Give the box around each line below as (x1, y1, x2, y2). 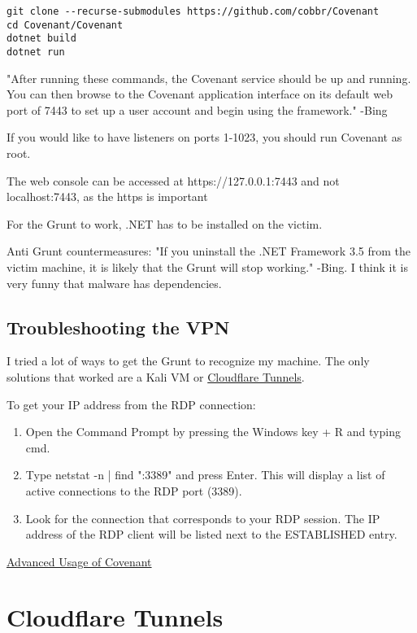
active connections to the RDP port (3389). (25, 482, 242, 499)
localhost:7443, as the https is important (7, 188, 208, 205)
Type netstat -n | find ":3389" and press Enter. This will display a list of (25, 466, 385, 483)
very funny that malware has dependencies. (7, 274, 222, 291)
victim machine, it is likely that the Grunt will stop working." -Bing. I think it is (7, 258, 408, 275)
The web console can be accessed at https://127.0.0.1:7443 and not (7, 172, 340, 189)
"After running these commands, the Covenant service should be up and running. (7, 69, 411, 86)
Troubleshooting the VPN (7, 314, 230, 339)
